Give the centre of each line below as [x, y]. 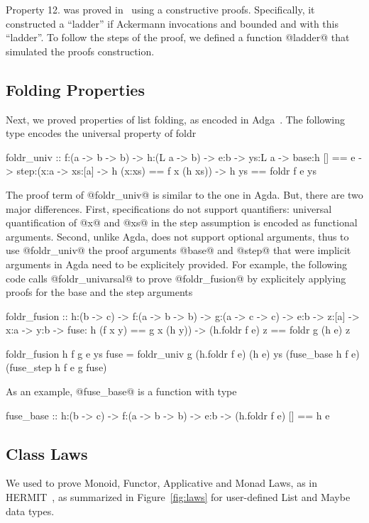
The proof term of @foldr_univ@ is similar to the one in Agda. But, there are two [184, 194]
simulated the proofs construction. [80, 51]
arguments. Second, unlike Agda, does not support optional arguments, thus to [177, 236]
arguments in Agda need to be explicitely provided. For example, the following [177, 264]
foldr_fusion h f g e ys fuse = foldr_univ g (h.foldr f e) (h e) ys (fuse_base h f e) [183, 353]
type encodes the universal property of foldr [101, 133]
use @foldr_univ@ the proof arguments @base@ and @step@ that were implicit [178, 250]
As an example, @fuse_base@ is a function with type [121, 391]
